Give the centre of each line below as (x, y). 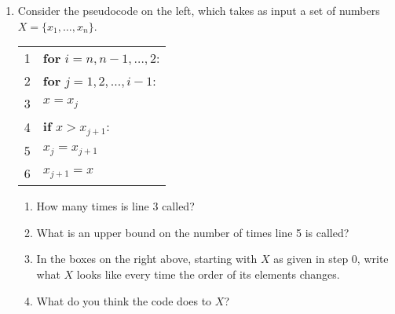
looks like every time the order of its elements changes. (208, 274)
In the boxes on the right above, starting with (147, 259)
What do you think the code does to (124, 300)
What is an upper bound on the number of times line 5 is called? (193, 232)
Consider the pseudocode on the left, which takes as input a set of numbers (199, 10)
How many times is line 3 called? (115, 206)
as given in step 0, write (331, 259)
